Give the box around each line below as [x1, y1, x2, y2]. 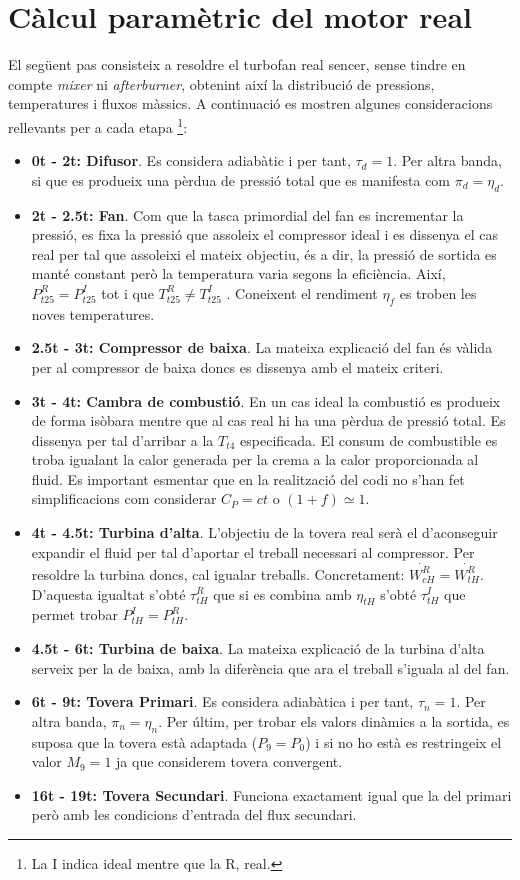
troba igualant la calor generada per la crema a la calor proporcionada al [31, 449, 479, 470]
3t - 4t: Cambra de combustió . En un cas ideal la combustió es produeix [31, 390, 501, 411]
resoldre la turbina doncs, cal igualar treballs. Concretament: [31, 563, 405, 584]
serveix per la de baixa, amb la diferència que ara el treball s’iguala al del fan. [31, 657, 510, 678]
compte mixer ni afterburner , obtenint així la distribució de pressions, [8, 73, 435, 94]
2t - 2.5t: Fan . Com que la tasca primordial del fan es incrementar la [31, 204, 464, 225]
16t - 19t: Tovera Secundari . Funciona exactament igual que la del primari [31, 784, 512, 805]
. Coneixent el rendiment [226, 282, 378, 303]
